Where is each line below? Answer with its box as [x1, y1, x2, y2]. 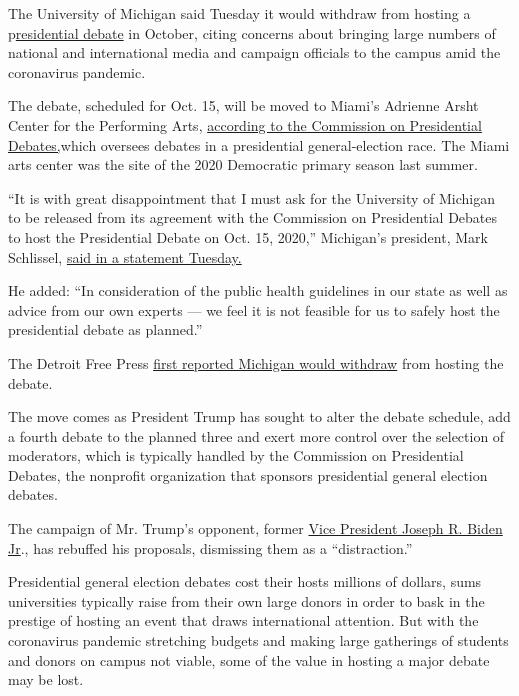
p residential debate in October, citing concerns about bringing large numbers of [8, 22, 496, 43]
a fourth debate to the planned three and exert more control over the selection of [8, 425, 505, 446]
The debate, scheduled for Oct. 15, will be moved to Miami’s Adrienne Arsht [8, 95, 479, 116]
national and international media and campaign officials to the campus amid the [8, 42, 501, 63]
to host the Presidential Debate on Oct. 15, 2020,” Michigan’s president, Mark [8, 226, 488, 247]
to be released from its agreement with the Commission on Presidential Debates [8, 207, 498, 228]
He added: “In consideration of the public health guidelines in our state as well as [8, 280, 508, 301]
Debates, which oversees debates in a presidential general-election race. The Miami [8, 134, 510, 155]
